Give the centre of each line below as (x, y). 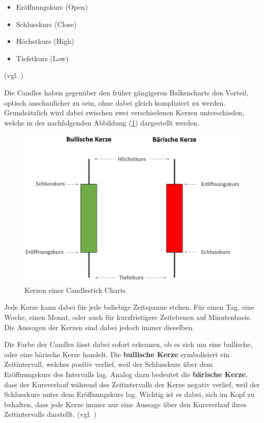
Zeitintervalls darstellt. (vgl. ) (50, 414)
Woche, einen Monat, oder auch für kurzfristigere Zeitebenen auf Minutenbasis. (128, 317)
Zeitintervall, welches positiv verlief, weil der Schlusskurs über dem (109, 364)
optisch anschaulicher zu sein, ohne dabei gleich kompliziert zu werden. (115, 102)
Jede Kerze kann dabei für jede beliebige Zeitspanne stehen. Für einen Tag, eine (129, 307)
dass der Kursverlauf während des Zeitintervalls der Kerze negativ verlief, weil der (132, 384)
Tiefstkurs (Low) (42, 58)
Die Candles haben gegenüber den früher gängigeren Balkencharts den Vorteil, (126, 92)
